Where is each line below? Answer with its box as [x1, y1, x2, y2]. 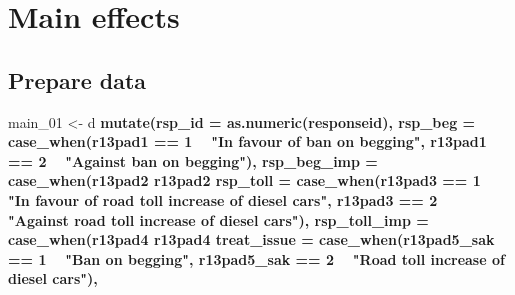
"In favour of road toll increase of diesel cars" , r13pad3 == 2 [8, 189, 438, 210]
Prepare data [8, 64, 147, 95]
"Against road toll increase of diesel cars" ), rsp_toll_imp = [8, 209, 429, 230]
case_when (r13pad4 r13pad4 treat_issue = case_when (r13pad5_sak [8, 229, 495, 250]
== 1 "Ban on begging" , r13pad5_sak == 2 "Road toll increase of [8, 248, 505, 269]
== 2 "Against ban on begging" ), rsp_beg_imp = [8, 150, 378, 171]
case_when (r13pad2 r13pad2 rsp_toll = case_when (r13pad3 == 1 [8, 170, 481, 191]
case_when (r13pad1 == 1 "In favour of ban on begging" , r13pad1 [8, 131, 487, 152]
